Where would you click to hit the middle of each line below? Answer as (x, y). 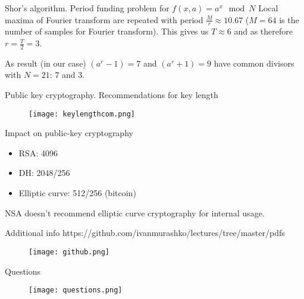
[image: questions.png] (76, 290)
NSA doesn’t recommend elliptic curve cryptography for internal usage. (135, 213)
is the (289, 19)
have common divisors (254, 63)
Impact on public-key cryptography (69, 133)
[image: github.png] (69, 252)
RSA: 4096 (38, 152)
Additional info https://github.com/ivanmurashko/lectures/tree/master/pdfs (145, 233)
